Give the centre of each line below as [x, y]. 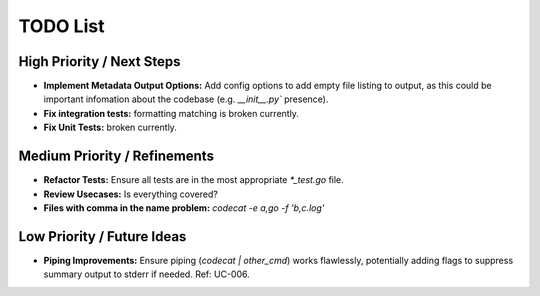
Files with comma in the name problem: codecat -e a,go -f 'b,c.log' [184, 207]
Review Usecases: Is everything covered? [131, 194]
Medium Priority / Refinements [116, 156]
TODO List [61, 26]
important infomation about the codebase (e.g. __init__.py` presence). [186, 99]
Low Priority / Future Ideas [102, 236]
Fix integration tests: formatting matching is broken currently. [171, 113]
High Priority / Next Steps [99, 61]
